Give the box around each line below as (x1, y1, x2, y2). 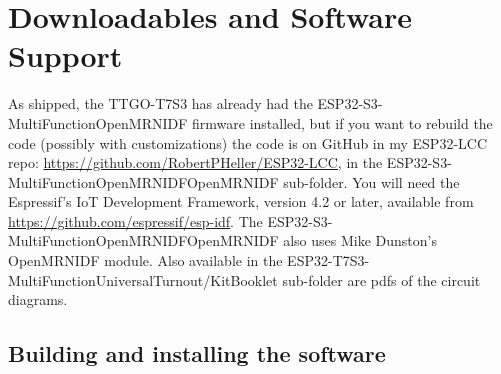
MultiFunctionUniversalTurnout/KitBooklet (8, 269, 278, 290)
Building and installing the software (8, 338, 386, 369)
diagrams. (8, 289, 68, 310)
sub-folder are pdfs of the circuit (282, 269, 481, 290)
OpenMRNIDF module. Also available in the (8, 250, 283, 271)
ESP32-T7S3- (287, 250, 370, 271)
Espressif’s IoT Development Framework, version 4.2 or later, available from (8, 191, 474, 212)
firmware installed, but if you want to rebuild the (192, 112, 493, 133)
